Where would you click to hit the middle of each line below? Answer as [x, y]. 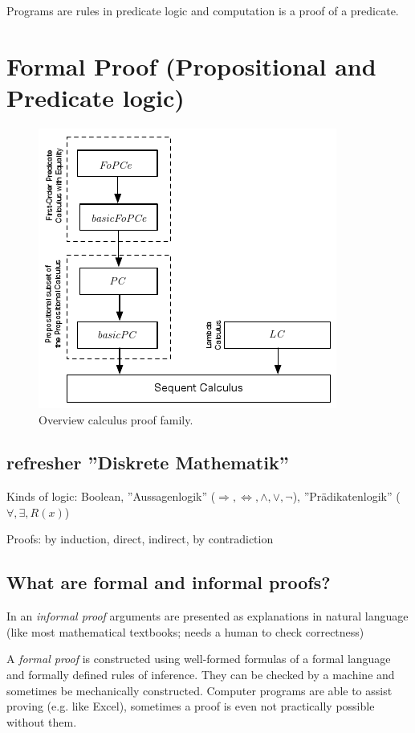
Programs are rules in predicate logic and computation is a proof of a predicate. [203, 10]
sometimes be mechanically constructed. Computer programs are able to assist [199, 690]
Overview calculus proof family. [116, 419]
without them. [42, 721]
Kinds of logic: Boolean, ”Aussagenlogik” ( [111, 496]
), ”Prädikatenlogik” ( [346, 496]
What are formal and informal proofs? [169, 582]
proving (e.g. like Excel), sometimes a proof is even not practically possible [191, 706]
